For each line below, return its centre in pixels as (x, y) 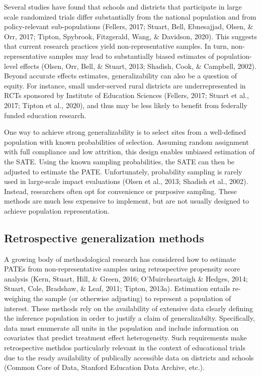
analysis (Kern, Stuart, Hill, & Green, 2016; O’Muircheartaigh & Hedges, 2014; (126, 278)
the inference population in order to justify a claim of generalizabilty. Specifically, (129, 318)
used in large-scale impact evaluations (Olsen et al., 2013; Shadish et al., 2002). (126, 181)
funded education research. (45, 115)
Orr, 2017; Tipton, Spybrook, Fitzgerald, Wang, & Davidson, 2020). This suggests (130, 36)
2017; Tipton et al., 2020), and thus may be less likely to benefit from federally (126, 105)
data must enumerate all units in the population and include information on (121, 327)
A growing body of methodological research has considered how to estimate (120, 259)
